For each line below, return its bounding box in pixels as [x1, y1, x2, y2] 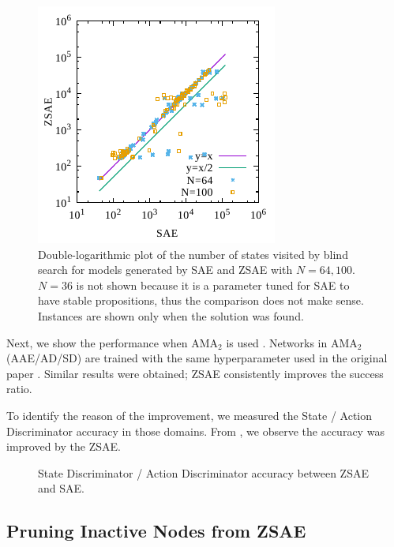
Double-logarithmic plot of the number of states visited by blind [38, 245, 348, 262]
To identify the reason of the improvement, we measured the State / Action [6, 407, 373, 423]
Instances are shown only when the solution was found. [38, 307, 304, 324]
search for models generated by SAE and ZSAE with [38, 261, 293, 278]
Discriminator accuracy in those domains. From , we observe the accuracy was [6, 422, 385, 439]
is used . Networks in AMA [226, 334, 358, 350]
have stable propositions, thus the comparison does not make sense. [38, 292, 364, 309]
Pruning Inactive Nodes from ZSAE [6, 519, 306, 543]
